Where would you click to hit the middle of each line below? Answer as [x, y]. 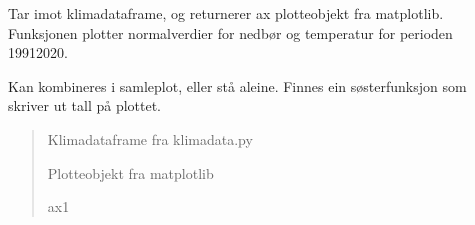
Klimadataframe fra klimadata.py [150, 138]
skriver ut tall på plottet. [85, 105]
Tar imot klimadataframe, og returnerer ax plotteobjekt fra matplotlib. [226, 13]
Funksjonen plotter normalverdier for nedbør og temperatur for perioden [230, 32]
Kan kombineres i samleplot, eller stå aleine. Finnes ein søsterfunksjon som [237, 85]
